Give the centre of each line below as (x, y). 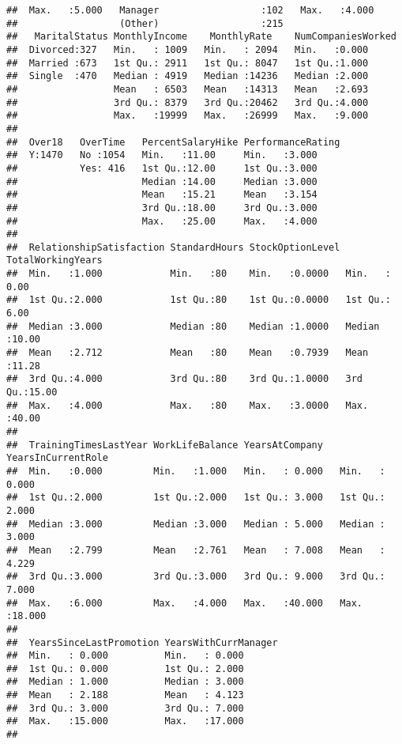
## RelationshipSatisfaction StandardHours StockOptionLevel (173, 247)
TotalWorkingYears (54, 261)
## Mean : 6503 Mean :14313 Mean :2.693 (188, 89)
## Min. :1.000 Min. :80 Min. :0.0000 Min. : (199, 274)
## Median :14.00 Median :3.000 (162, 181)
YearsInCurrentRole (57, 458)
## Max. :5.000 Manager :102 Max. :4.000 (190, 10)
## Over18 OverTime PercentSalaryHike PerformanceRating (173, 142)
